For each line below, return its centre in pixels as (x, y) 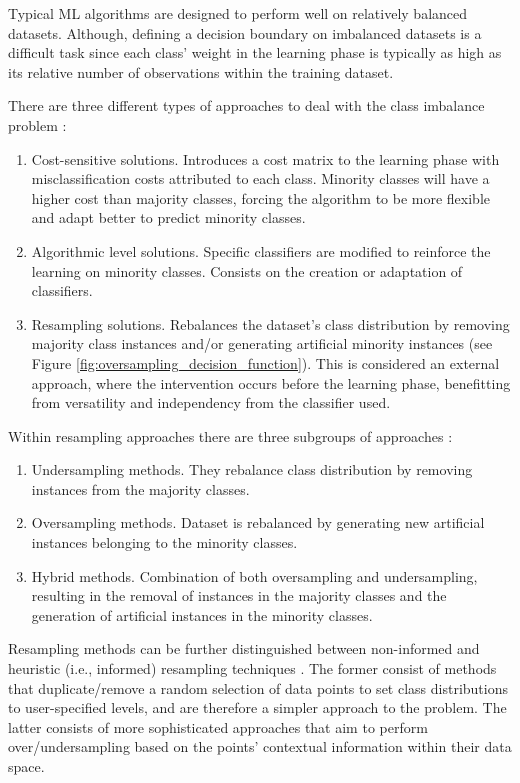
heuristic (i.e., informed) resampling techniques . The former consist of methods (252, 668)
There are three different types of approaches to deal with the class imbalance (246, 105)
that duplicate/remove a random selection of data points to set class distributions (258, 687)
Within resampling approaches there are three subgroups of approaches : (230, 435)
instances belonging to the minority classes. (164, 542)
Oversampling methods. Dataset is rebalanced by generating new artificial (258, 522)
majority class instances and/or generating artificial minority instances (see (262, 343)
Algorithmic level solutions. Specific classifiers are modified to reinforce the (261, 250)
